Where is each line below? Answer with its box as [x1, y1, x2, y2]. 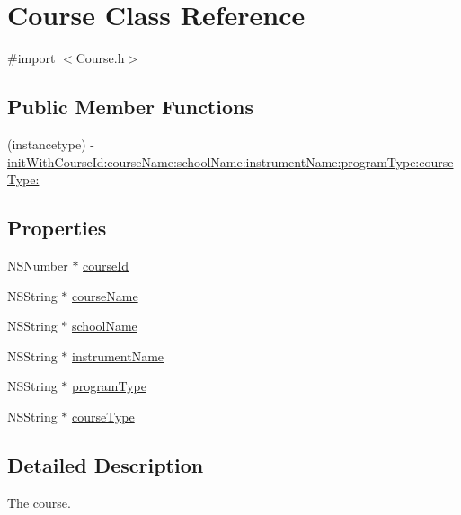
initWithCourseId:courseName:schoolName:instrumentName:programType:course [7, 152, 454, 171]
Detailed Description [7, 450, 204, 478]
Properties [7, 214, 107, 242]
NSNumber [7, 255, 68, 274]
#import [7, 49, 56, 67]
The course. [7, 493, 71, 511]
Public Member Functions [7, 93, 253, 120]
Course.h [75, 49, 125, 67]
